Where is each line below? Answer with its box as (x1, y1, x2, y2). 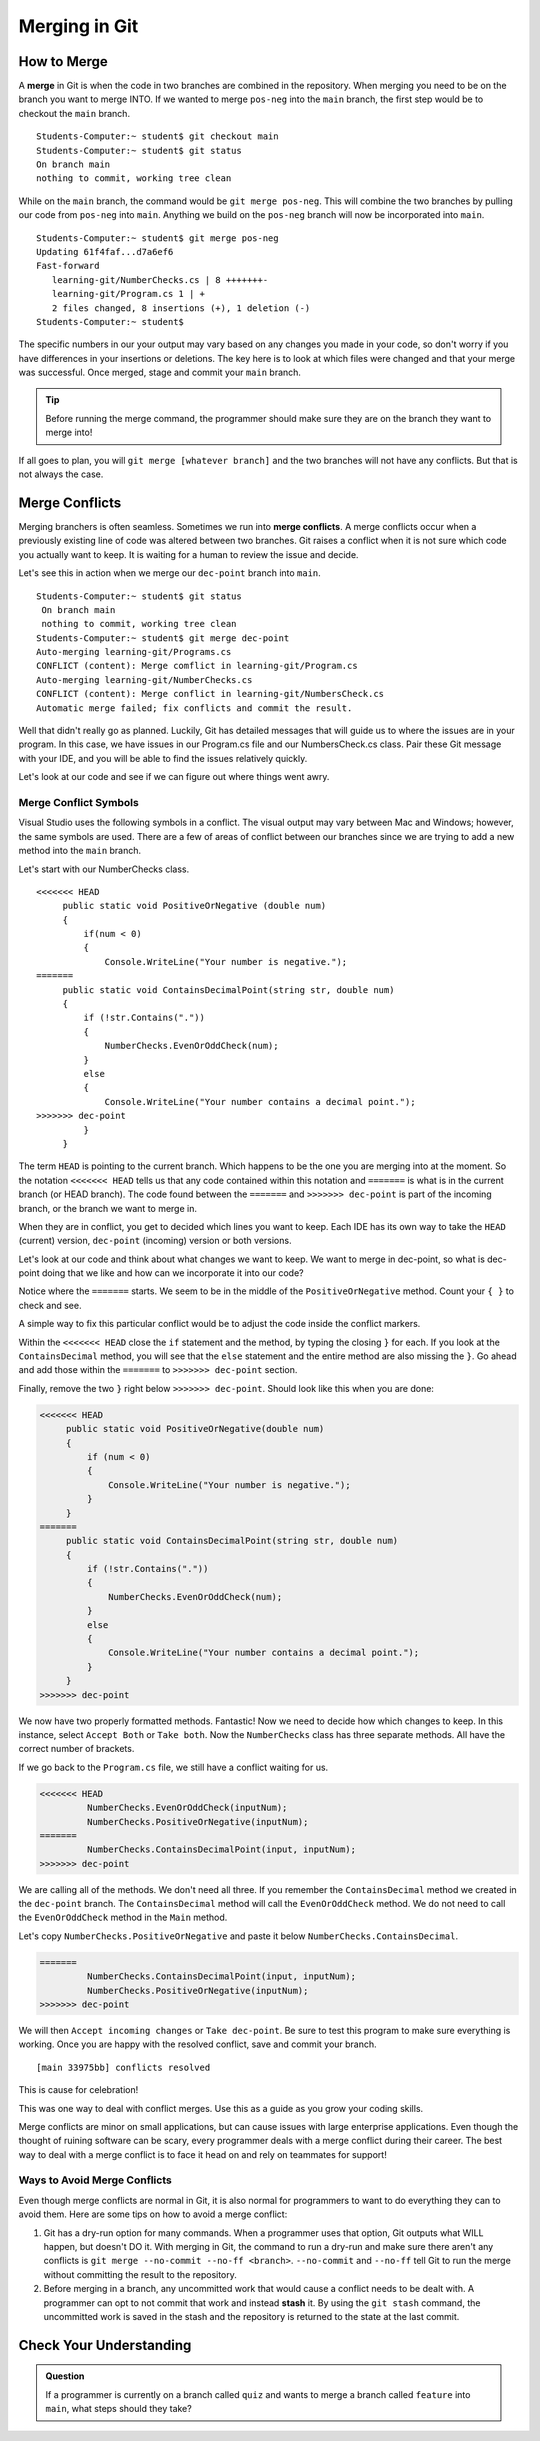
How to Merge (18, 53, 109, 70)
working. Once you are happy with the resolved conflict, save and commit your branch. (18, 2038, 377, 2050)
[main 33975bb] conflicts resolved (36, 2061, 211, 2073)
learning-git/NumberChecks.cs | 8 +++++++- (51, 274, 269, 285)
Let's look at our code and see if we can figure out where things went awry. (18, 771, 330, 783)
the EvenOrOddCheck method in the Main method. (18, 1911, 228, 1924)
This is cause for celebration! (18, 2084, 139, 2096)
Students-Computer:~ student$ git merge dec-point (36, 632, 290, 644)
